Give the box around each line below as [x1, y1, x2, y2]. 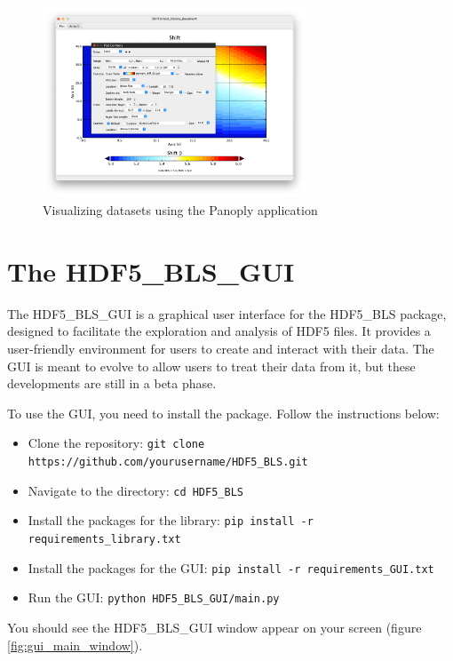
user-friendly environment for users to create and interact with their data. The [7, 338, 434, 357]
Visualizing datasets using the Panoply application [43, 201, 318, 219]
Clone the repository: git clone [28, 434, 205, 452]
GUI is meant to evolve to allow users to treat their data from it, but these [7, 356, 416, 375]
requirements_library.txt [28, 532, 181, 546]
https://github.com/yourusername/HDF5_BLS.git [28, 456, 308, 468]
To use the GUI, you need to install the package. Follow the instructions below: [7, 403, 440, 422]
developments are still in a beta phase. [7, 374, 217, 393]
